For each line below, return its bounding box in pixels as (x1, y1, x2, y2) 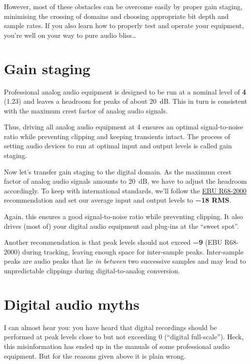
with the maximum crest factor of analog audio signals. (4, 105, 168, 115)
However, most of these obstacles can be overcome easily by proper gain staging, (4, 1, 243, 11)
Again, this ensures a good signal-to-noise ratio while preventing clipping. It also (4, 211, 243, 222)
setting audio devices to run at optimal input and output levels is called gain (4, 141, 232, 151)
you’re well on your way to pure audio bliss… (4, 30, 137, 40)
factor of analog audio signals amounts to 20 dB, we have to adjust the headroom (4, 176, 247, 186)
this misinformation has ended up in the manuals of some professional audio (4, 341, 230, 351)
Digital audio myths (4, 294, 140, 314)
